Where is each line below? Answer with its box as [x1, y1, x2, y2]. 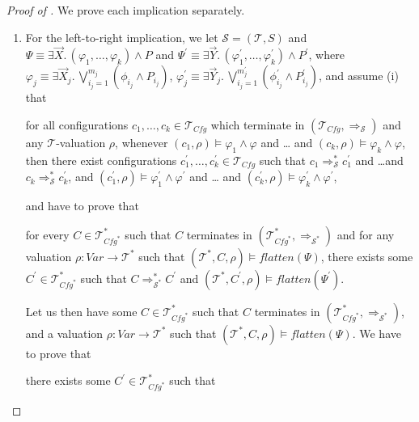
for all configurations [25, 116, 129, 133]
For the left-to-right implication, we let [25, 28, 218, 45]
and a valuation [25, 324, 104, 341]
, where [308, 46, 345, 63]
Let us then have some [25, 302, 138, 319]
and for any [336, 226, 395, 243]
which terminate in [210, 116, 305, 133]
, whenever [115, 134, 168, 150]
